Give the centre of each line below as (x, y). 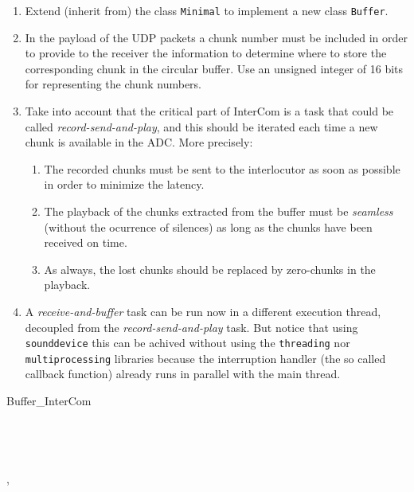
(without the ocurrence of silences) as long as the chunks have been (208, 226)
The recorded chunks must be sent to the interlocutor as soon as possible (222, 168)
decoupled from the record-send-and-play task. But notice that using (191, 327)
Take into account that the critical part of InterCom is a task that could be (209, 111)
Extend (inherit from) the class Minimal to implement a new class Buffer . (207, 10)
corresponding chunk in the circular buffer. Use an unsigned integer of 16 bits (214, 68)
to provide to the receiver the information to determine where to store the (206, 53)
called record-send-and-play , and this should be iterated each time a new (201, 126)
